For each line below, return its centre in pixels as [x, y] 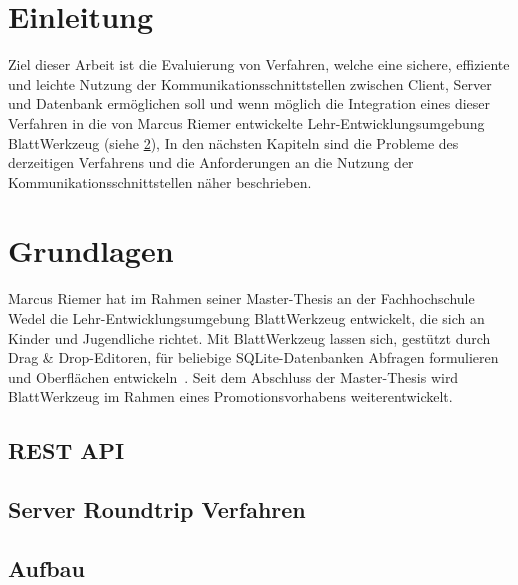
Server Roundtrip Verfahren [157, 509]
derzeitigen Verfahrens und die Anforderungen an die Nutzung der [211, 162]
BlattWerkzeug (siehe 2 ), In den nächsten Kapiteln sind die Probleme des [233, 142]
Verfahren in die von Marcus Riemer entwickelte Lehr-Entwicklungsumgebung [246, 122]
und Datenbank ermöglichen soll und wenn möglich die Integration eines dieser [249, 103]
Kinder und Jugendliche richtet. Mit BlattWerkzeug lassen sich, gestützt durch [249, 337]
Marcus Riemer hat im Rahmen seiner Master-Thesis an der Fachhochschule [241, 298]
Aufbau [46, 567]
